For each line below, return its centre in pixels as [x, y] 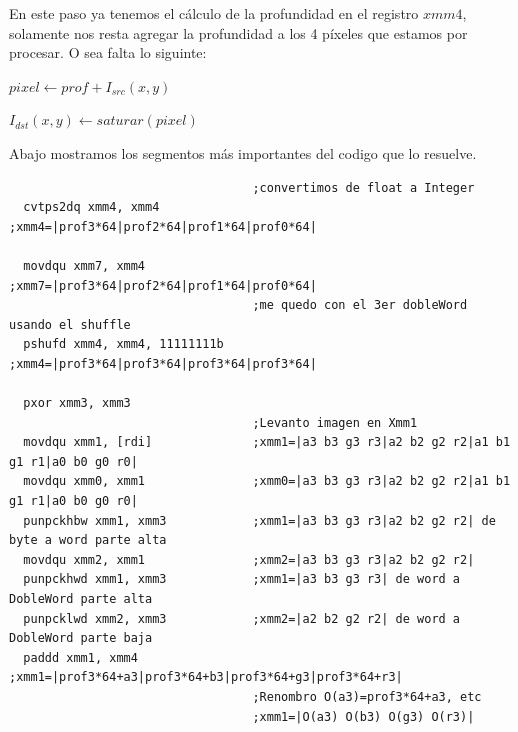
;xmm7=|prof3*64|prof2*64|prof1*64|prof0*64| [163, 285]
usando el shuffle [70, 324]
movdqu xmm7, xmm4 [84, 265]
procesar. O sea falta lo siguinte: [108, 52]
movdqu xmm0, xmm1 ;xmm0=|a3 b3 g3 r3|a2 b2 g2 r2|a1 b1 [267, 481]
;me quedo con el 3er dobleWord [360, 305]
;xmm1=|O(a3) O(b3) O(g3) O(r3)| [363, 716]
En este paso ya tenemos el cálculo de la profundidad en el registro [214, 13]
